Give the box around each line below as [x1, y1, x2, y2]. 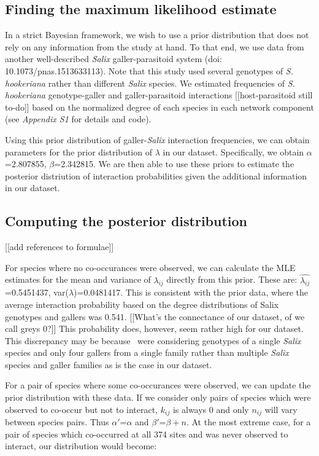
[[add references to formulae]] [5, 240, 114, 253]
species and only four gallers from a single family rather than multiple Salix [5, 346, 289, 359]
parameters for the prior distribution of [5, 145, 152, 158]
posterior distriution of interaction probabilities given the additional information [5, 169, 307, 182]
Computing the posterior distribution [5, 211, 248, 230]
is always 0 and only [172, 403, 249, 415]
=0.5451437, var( [5, 286, 69, 299]
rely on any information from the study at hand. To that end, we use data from [5, 40, 304, 53]
